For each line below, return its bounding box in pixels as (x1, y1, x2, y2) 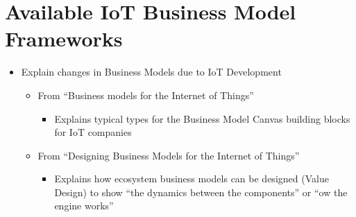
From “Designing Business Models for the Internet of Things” (37, 148, 300, 162)
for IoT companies (54, 125, 132, 139)
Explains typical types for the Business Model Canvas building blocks (54, 111, 350, 125)
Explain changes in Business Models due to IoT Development (21, 64, 282, 79)
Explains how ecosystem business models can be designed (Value (54, 171, 329, 186)
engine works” (54, 198, 114, 213)
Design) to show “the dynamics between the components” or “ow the (54, 184, 348, 199)
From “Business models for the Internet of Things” (37, 87, 254, 102)
